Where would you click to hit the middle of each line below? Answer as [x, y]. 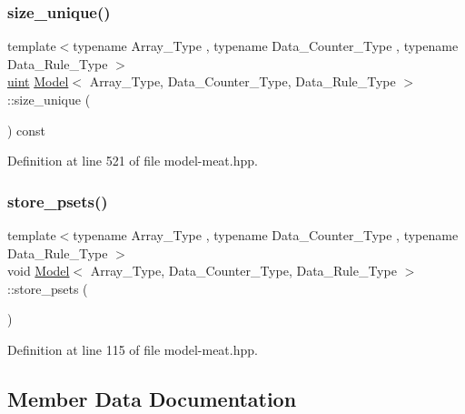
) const [27, 130]
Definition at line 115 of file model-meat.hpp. [133, 349]
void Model [39, 271]
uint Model [38, 81]
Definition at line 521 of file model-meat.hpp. [133, 161]
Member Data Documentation [152, 398]
